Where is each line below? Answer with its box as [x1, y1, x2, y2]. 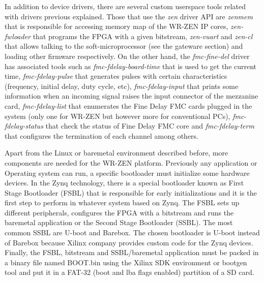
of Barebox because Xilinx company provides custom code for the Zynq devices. [5, 237, 253, 247]
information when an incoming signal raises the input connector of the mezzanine [5, 90, 258, 101]
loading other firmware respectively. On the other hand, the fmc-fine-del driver [5, 50, 250, 61]
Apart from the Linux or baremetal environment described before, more [5, 147, 228, 158]
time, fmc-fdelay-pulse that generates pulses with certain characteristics [5, 71, 227, 81]
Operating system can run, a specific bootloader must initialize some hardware [5, 167, 250, 178]
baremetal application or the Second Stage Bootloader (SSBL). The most [5, 217, 233, 228]
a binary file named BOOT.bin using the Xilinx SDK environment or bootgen [5, 257, 247, 267]
